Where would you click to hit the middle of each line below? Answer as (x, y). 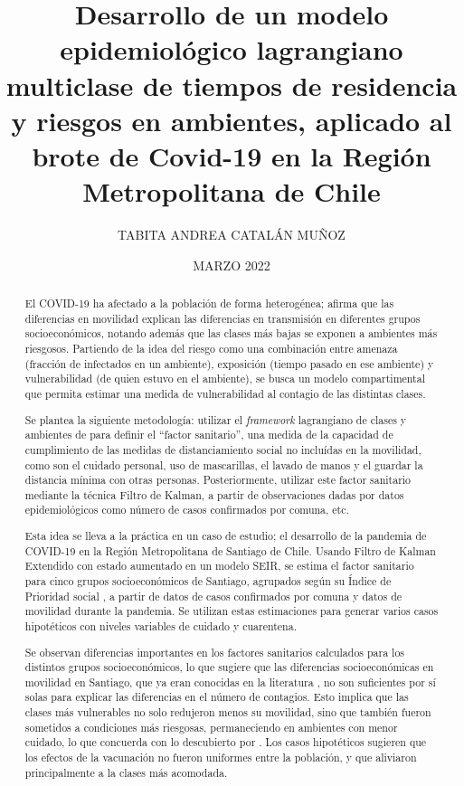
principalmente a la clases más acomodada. (126, 772)
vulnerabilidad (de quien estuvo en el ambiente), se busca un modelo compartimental (225, 379)
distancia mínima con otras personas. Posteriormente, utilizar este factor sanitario (218, 480)
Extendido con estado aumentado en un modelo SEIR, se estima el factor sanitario (219, 566)
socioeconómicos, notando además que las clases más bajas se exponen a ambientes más (231, 333)
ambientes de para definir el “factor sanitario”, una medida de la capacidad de (209, 435)
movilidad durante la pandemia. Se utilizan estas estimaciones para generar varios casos (232, 611)
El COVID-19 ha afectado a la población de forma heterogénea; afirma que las (209, 303)
